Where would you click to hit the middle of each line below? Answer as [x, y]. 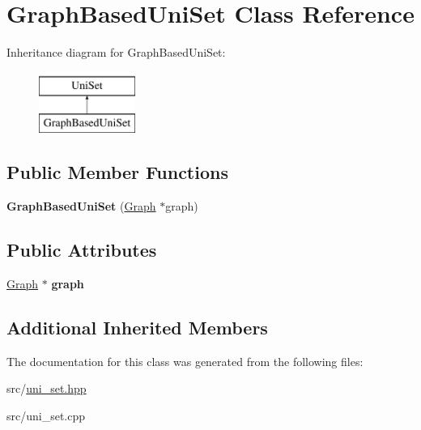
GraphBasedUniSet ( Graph [81, 206]
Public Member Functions [117, 172]
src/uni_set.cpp [46, 415]
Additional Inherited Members [137, 327]
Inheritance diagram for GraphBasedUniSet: [116, 52]
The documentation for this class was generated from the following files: [185, 361]
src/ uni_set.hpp [47, 388]
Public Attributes [82, 250]
